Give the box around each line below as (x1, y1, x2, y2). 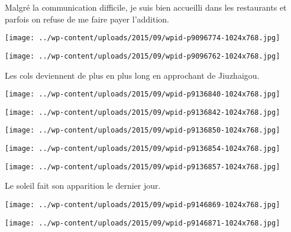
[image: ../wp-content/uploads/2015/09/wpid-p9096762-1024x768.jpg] (5, 51, 280, 60)
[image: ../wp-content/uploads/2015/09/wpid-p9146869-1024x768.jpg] (5, 200, 280, 209)
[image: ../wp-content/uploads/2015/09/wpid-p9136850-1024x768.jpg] (5, 126, 280, 135)
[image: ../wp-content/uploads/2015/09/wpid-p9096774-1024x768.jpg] (5, 34, 280, 43)
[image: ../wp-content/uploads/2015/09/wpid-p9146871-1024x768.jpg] (5, 218, 280, 227)
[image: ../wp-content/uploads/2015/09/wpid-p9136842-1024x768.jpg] (5, 108, 280, 117)
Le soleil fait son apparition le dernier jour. (5, 179, 161, 192)
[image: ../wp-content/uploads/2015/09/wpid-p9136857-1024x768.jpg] (5, 162, 280, 171)
